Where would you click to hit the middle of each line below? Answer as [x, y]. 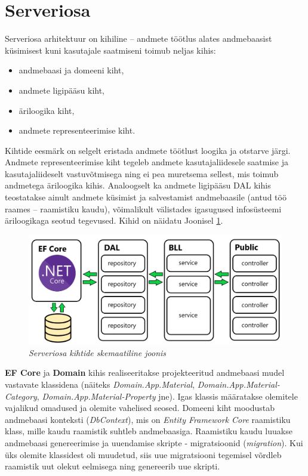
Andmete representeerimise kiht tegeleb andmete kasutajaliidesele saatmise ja [147, 162]
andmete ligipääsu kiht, [62, 90]
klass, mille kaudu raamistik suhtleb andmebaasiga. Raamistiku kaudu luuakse [149, 431]
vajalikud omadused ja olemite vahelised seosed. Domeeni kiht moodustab [140, 408]
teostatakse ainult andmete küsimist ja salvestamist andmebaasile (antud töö [146, 197]
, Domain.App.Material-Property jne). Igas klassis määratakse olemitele [167, 396]
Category [21, 396]
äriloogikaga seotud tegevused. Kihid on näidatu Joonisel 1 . [114, 220]
